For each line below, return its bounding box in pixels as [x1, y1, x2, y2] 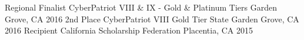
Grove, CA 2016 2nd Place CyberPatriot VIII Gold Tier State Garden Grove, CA [5, 12, 299, 25]
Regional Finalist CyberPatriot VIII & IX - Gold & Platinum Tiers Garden [5, 1, 277, 13]
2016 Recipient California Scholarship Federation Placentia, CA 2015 [5, 24, 253, 36]
